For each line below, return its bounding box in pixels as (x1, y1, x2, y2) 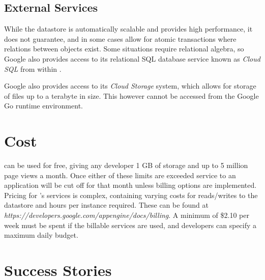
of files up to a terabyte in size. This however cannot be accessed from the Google (4, 90, 259, 101)
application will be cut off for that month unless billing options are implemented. (4, 180, 257, 190)
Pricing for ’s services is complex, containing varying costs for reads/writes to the (4, 189, 258, 200)
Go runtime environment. (4, 100, 83, 111)
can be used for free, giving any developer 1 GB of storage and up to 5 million (4, 160, 248, 171)
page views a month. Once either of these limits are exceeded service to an (4, 170, 236, 180)
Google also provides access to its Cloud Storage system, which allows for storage (4, 80, 256, 91)
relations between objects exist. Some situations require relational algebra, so (4, 43, 244, 54)
